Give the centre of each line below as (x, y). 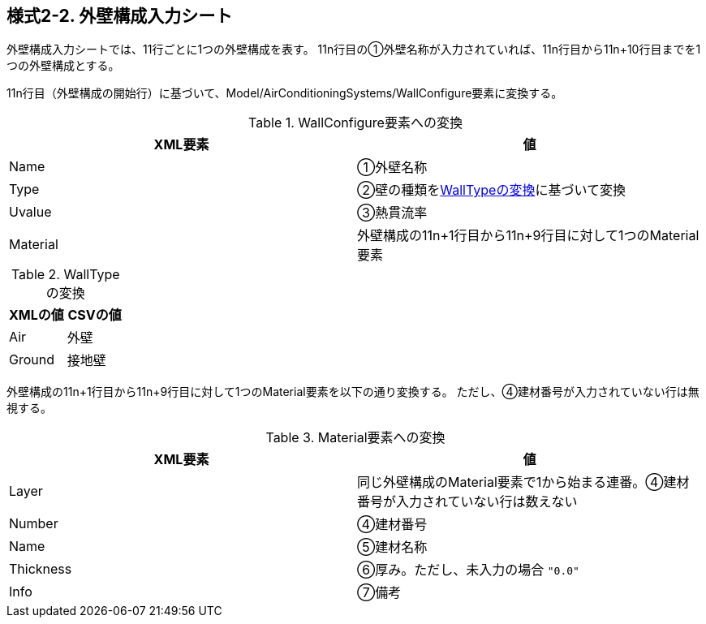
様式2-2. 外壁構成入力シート (120, 16)
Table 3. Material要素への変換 (355, 438)
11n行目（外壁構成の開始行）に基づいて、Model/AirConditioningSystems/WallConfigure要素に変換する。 (285, 93)
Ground (32, 360)
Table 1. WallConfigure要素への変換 (355, 123)
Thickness (41, 569)
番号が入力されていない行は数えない (467, 502)
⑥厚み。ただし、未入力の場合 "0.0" (468, 570)
